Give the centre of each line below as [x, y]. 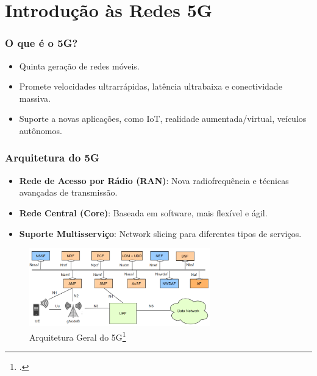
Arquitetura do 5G [52, 158]
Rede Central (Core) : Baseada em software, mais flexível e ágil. [143, 212]
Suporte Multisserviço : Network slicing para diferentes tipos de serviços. [160, 233]
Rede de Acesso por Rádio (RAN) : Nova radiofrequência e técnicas [154, 180]
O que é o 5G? [41, 43]
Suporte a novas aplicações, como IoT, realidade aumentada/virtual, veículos [163, 119]
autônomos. [41, 130]
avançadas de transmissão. [68, 192]
